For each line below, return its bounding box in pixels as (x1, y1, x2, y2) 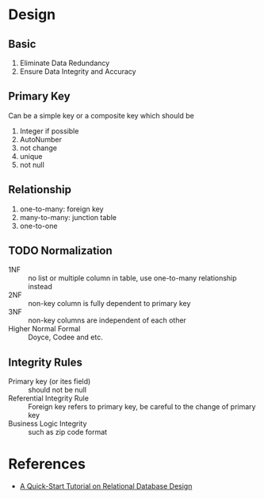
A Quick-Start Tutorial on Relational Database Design (19, 482, 193, 491)
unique (19, 151, 43, 161)
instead (28, 282, 53, 292)
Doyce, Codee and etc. (28, 332, 103, 342)
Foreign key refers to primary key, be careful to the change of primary (28, 402, 256, 412)
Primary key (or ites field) (8, 377, 91, 386)
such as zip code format (28, 427, 108, 437)
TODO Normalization (8, 244, 113, 257)
